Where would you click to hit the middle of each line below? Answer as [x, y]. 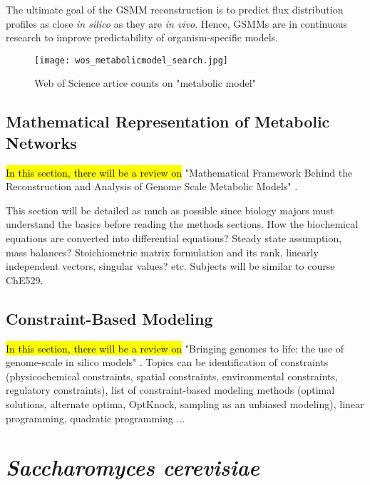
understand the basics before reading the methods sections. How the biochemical [182, 224]
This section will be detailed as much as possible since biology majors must [170, 210]
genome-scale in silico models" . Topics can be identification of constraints [167, 362]
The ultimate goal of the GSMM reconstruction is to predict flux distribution [175, 9]
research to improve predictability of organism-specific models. [142, 37]
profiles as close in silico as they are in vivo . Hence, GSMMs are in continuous [177, 23]
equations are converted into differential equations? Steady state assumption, [174, 238]
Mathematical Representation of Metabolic [168, 121]
